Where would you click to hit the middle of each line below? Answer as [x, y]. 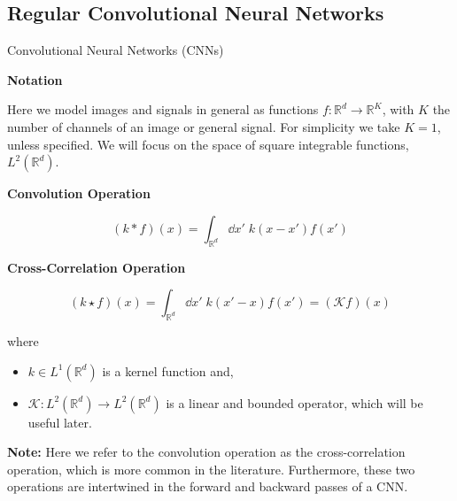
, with [398, 109]
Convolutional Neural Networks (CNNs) [116, 50]
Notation [35, 79]
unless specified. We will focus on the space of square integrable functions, [208, 144]
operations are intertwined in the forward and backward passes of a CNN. [208, 486]
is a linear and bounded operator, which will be [294, 402]
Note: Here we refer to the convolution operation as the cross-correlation [206, 452]
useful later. [60, 422]
